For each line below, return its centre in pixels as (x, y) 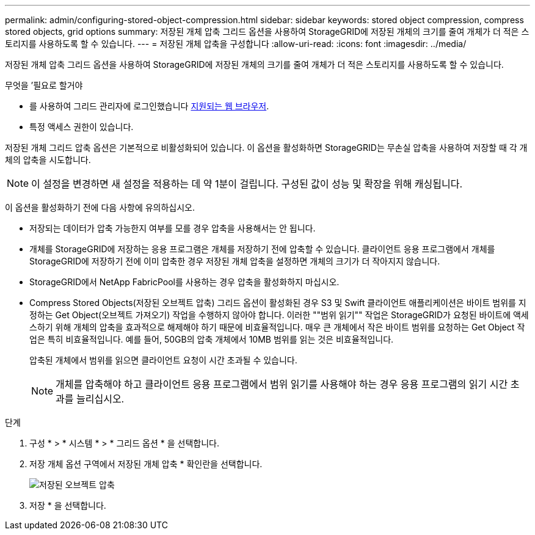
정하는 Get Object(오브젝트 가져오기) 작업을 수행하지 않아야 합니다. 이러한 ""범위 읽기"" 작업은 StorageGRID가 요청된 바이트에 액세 (279, 315)
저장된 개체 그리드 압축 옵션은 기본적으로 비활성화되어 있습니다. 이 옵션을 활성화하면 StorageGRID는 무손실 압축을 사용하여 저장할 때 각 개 (266, 147)
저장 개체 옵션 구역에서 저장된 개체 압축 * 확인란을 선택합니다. (146, 464)
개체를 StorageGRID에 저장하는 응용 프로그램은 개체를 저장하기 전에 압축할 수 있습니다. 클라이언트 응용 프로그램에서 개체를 (262, 249)
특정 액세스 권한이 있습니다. (82, 127)
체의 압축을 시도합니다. (48, 160)
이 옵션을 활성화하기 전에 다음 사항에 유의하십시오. (100, 207)
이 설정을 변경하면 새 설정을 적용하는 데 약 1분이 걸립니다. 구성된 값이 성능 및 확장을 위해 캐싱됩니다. (247, 184)
